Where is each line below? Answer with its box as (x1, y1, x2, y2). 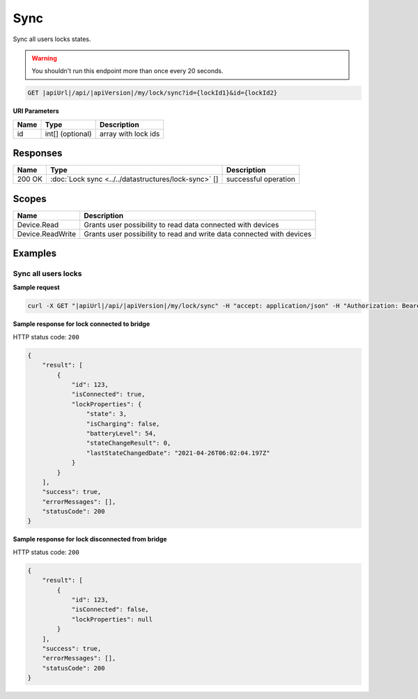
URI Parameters (13, 107, 59, 115)
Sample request (13, 283, 60, 292)
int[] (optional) (45, 129, 92, 139)
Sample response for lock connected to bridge (13, 320, 150, 328)
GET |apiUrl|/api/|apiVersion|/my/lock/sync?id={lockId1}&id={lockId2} (27, 89, 278, 97)
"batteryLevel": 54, (86, 429, 157, 437)
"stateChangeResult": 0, (86, 439, 171, 447)
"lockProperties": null (71, 615, 153, 623)
